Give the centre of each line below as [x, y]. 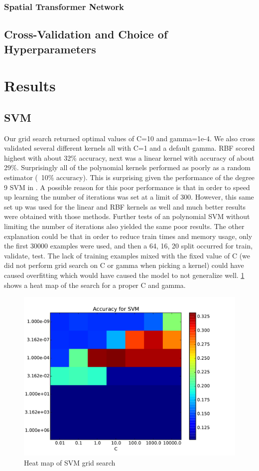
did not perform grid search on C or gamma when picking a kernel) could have [124, 265]
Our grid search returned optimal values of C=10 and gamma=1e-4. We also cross [129, 138]
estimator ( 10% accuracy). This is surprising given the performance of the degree [129, 177]
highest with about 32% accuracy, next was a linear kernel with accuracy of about [129, 157]
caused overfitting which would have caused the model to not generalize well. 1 [124, 275]
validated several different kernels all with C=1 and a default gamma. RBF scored [129, 148]
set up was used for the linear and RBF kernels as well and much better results [125, 206]
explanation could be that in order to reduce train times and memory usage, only [128, 236]
